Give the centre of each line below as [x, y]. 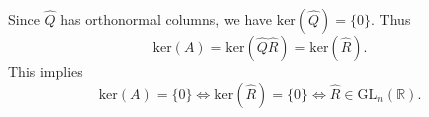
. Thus [391, 19]
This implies [45, 71]
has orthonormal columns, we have [166, 19]
